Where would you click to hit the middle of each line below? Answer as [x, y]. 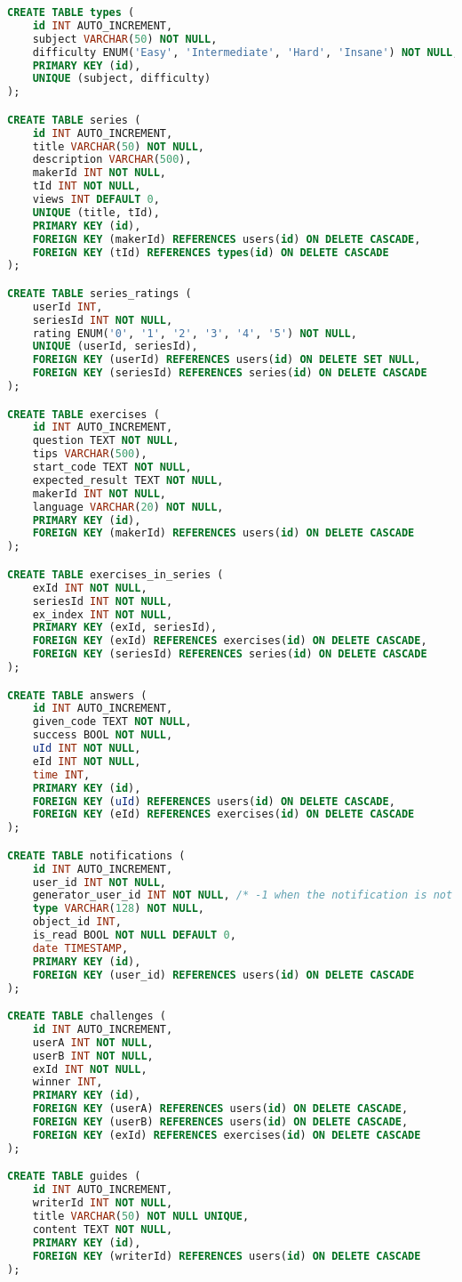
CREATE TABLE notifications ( [96, 855]
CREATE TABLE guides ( [74, 1177]
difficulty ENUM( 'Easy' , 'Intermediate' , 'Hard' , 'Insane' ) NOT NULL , [246, 52]
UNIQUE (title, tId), [96, 212]
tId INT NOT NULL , [87, 186]
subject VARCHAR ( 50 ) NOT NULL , [125, 39]
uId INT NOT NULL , [87, 749]
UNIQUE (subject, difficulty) [122, 79]
